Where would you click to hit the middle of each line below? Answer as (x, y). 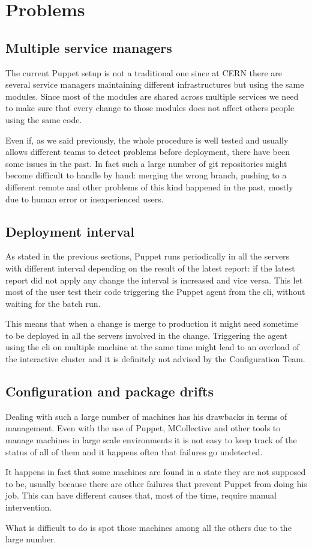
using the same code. (44, 119)
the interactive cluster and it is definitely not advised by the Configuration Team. (155, 359)
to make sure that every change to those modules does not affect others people (150, 108)
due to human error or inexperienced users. (85, 199)
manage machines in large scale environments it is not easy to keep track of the (151, 440)
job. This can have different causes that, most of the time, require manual (141, 495)
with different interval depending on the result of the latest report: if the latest (150, 268)
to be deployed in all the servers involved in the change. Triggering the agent (147, 335)
